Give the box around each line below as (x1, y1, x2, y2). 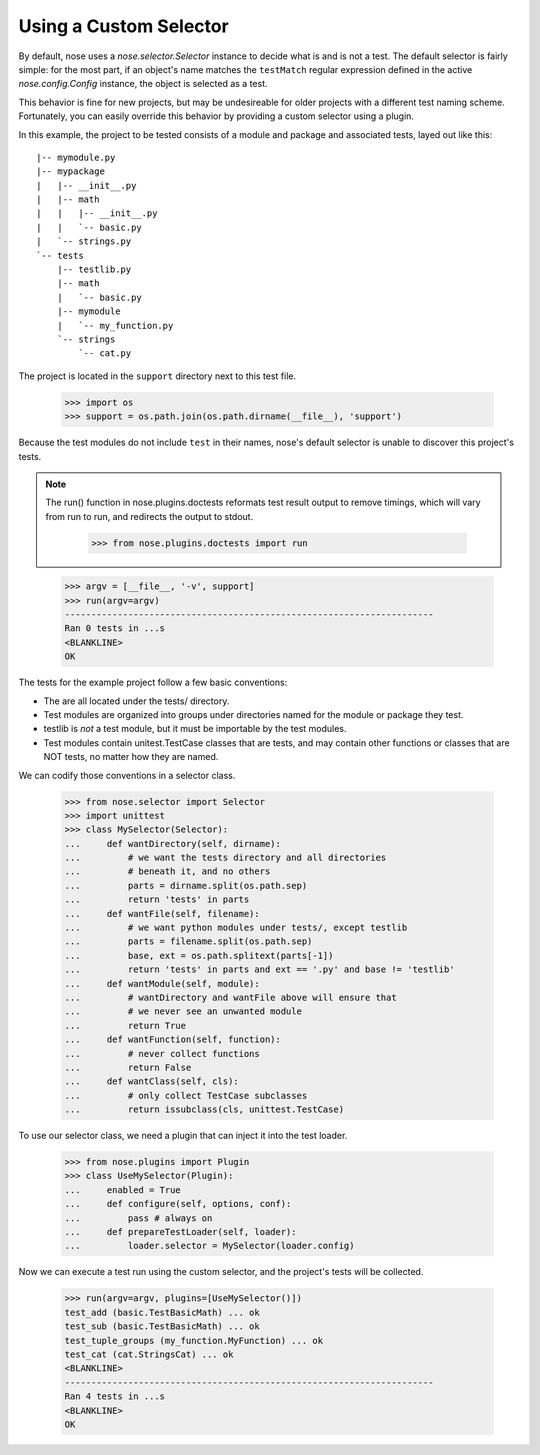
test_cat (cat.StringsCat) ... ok (64, 1348, 234, 1360)
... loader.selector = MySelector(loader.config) (64, 1240, 355, 1252)
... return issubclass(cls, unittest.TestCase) (64, 1104, 345, 1115)
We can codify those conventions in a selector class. (18, 769, 236, 781)
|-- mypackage (36, 166, 105, 177)
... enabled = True (64, 1184, 182, 1195)
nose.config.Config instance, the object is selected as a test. (18, 78, 268, 90)
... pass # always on (64, 1212, 213, 1224)
